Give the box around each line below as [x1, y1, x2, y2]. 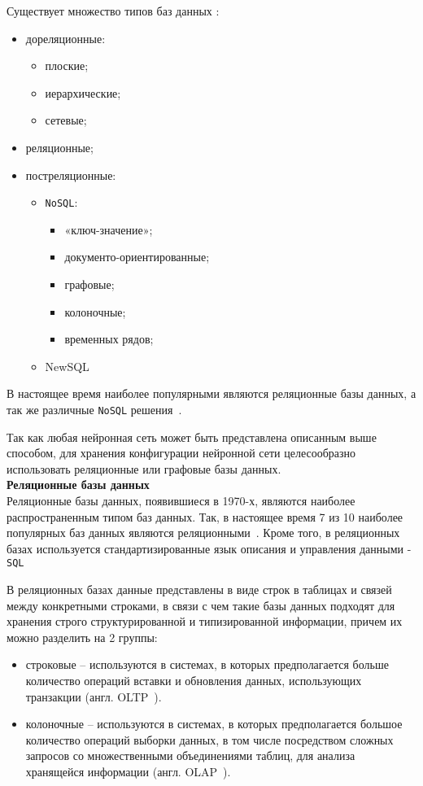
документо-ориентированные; [64, 248, 210, 265]
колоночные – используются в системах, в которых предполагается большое [25, 715, 403, 732]
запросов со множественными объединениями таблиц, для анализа [25, 747, 355, 764]
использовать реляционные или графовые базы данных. [7, 460, 281, 477]
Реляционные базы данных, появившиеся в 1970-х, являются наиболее [7, 492, 355, 509]
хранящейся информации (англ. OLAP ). [25, 762, 231, 779]
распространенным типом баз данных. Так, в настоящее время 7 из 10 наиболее [7, 508, 403, 525]
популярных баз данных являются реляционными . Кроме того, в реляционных [7, 524, 400, 541]
